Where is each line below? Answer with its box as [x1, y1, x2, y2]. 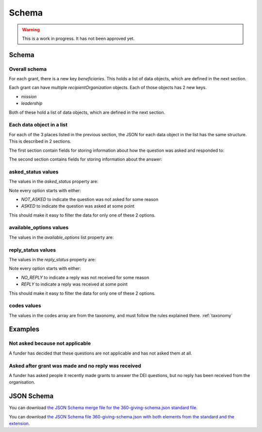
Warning [22, 27, 40, 33]
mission [21, 93, 37, 99]
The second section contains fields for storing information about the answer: [9, 156, 163, 162]
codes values [9, 302, 41, 309]
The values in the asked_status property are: [9, 179, 98, 184]
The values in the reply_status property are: [9, 256, 96, 262]
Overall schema [9, 66, 47, 72]
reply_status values [9, 246, 56, 253]
